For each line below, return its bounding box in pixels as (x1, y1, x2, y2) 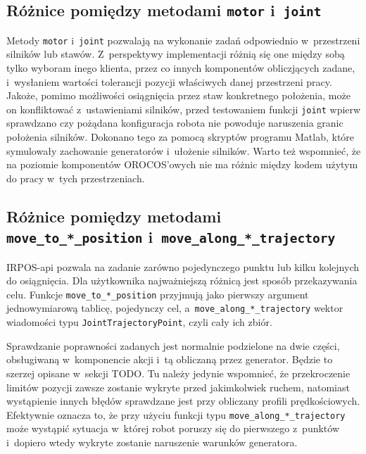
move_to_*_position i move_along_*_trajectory (6, 226, 336, 248)
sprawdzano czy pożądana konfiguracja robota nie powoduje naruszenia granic (6, 115, 343, 130)
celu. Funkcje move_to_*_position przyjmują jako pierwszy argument (6, 286, 309, 301)
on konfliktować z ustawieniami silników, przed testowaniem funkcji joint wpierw (6, 101, 361, 116)
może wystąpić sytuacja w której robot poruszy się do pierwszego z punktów (6, 421, 340, 436)
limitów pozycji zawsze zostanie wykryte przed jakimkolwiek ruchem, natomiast (6, 379, 350, 394)
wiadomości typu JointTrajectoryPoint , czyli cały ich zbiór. (6, 315, 272, 329)
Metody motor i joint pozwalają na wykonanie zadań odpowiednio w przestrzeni (6, 32, 360, 47)
